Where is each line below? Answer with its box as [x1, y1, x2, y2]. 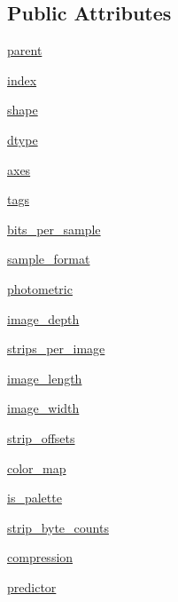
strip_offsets [7, 428, 75, 447]
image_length [7, 368, 82, 387]
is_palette [7, 488, 62, 507]
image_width [7, 399, 80, 417]
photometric [7, 279, 73, 297]
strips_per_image [7, 339, 105, 358]
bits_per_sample [7, 219, 101, 238]
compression [7, 548, 74, 566]
